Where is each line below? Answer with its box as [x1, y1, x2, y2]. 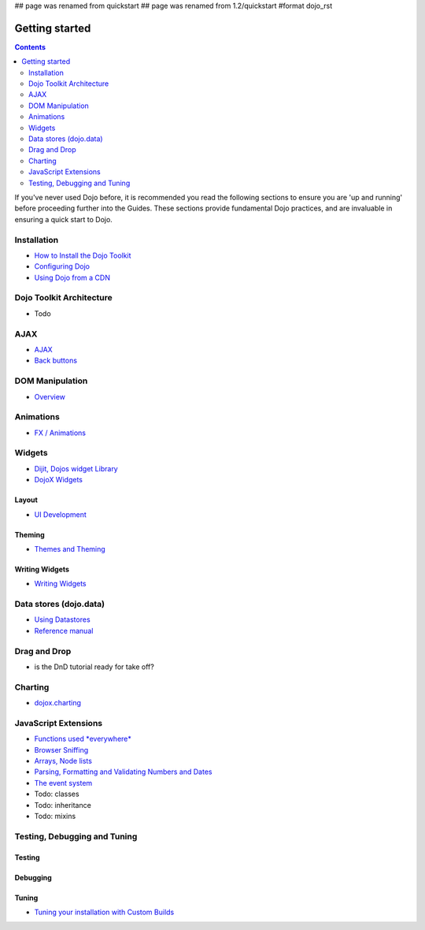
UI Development [34, 509, 87, 519]
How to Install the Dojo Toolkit [34, 251, 131, 260]
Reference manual [34, 626, 94, 635]
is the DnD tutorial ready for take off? [34, 662, 155, 671]
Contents [14, 42, 46, 51]
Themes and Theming [34, 544, 105, 553]
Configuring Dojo [34, 262, 91, 271]
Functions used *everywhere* [34, 734, 131, 744]
